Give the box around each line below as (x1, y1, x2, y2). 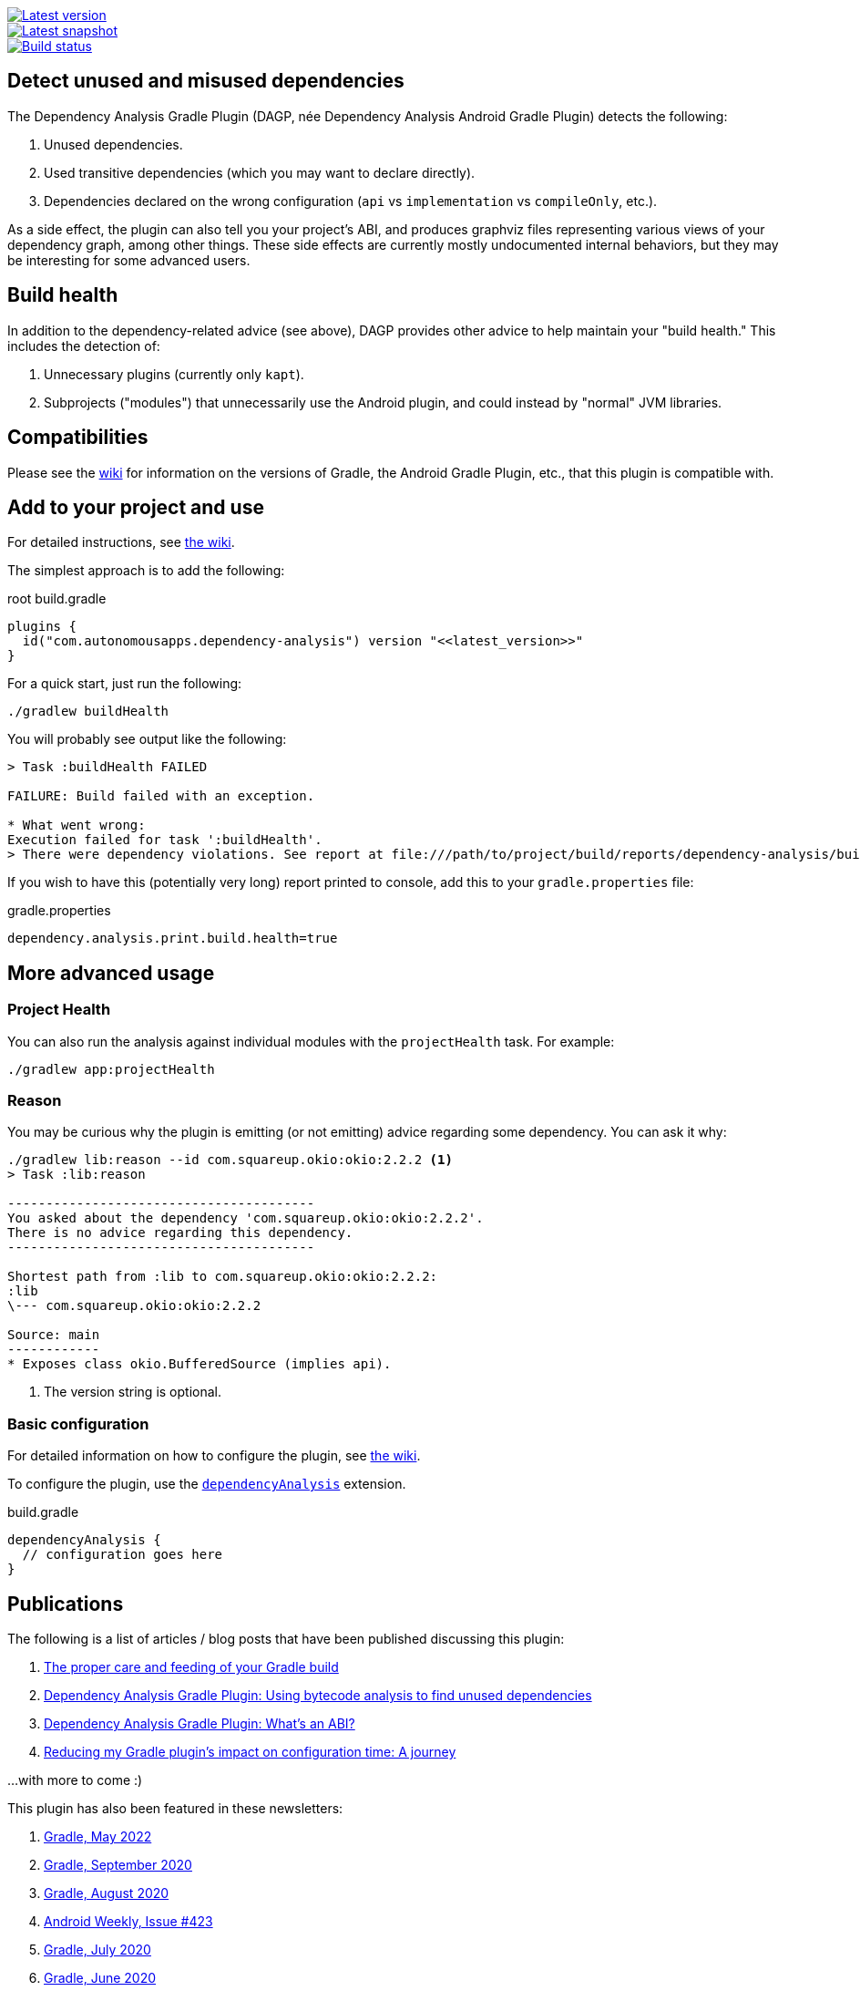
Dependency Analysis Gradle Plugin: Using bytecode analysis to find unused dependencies (44, 1687, 592, 1703)
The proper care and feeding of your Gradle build (44, 1658, 339, 1675)
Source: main (7, 1327, 100, 1343)
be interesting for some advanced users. (7, 252, 251, 268)
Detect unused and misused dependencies (7, 69, 404, 93)
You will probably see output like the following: (7, 731, 287, 748)
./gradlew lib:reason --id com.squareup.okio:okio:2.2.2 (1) (7, 1152, 453, 1168)
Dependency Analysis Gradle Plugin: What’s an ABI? (44, 1715, 355, 1731)
